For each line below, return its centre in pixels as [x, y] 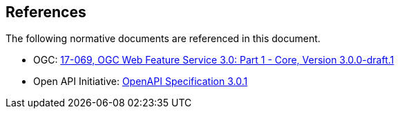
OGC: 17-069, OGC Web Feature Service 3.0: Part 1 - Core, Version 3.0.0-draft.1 [214, 60]
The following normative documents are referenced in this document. [163, 39]
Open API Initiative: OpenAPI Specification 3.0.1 [141, 82]
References [46, 12]
